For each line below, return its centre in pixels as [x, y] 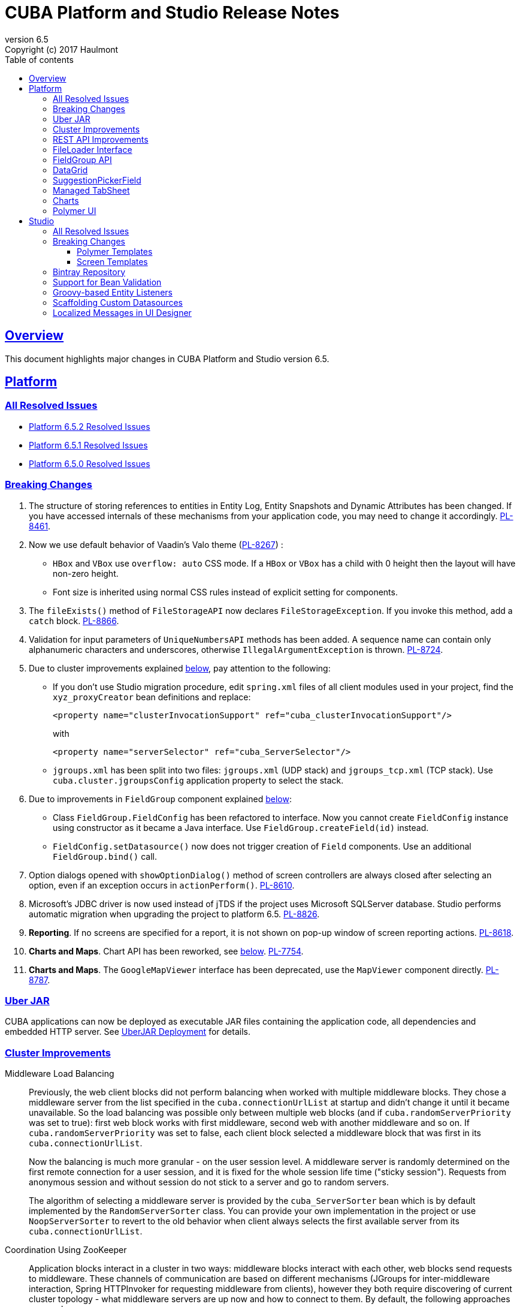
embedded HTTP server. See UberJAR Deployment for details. [128, 1032]
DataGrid [70, 170]
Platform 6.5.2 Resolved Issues [90, 426]
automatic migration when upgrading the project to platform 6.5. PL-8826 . [174, 914]
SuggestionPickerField [97, 180]
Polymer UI [75, 210]
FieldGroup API [82, 159]
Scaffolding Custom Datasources [118, 302]
